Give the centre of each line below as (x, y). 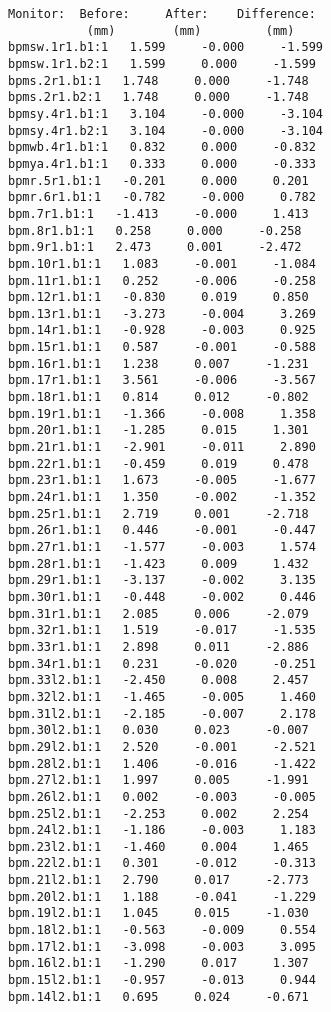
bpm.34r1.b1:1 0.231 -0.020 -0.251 (162, 663)
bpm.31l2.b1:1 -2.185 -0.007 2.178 (162, 713)
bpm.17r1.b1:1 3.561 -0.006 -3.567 (162, 380)
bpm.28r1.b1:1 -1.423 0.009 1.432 (158, 563)
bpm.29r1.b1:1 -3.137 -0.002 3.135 (162, 580)
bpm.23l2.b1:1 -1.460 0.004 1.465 (158, 846)
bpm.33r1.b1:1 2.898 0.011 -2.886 (158, 646)
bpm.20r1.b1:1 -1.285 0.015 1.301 (158, 430)
